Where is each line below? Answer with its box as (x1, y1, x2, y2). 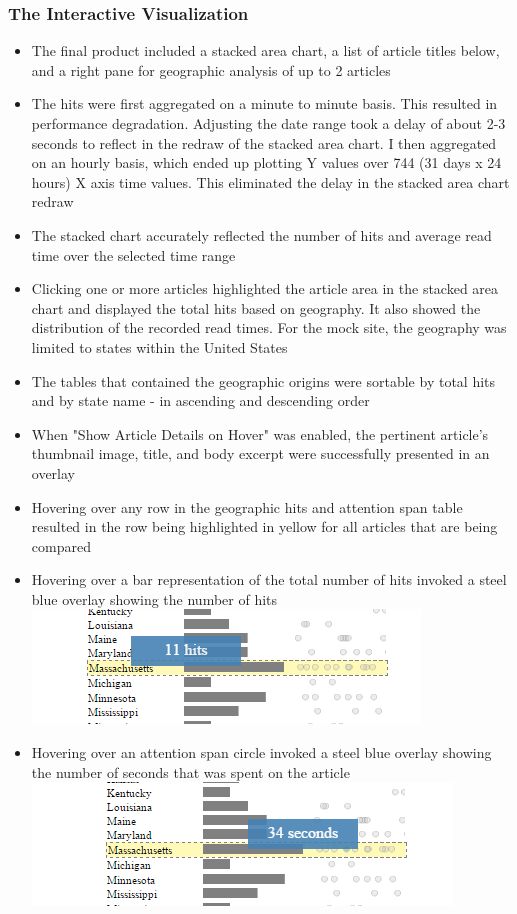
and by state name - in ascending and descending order (31, 390, 370, 411)
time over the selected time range (31, 244, 236, 265)
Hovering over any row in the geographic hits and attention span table (31, 496, 463, 517)
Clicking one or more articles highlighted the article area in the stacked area (31, 278, 499, 299)
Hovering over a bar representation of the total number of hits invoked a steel (31, 569, 507, 590)
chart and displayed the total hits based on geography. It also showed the (31, 297, 481, 318)
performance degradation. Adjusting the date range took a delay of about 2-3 (31, 113, 506, 133)
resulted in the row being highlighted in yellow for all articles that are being (31, 516, 498, 537)
